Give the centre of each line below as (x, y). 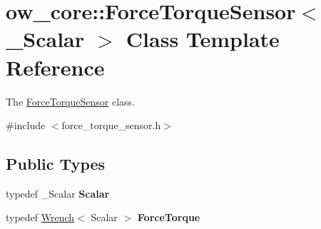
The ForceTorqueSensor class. (70, 101)
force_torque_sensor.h (111, 125)
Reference (55, 67)
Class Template (203, 39)
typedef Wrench (40, 217)
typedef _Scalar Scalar (58, 193)
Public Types (56, 164)
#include (26, 125)
